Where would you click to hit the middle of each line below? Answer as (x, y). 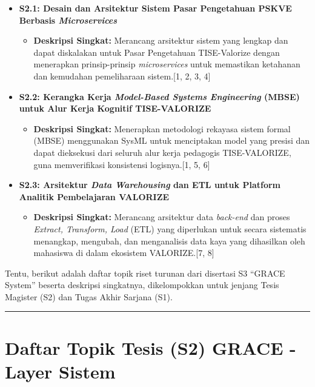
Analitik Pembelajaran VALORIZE (94, 196)
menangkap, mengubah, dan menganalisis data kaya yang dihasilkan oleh (169, 241)
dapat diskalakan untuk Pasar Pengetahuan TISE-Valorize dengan (157, 52)
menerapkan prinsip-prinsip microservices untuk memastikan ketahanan (167, 64)
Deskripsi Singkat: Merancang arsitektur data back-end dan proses (162, 217)
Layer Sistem (60, 371)
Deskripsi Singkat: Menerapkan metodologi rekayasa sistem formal (162, 128)
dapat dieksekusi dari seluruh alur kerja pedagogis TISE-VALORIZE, (162, 152)
